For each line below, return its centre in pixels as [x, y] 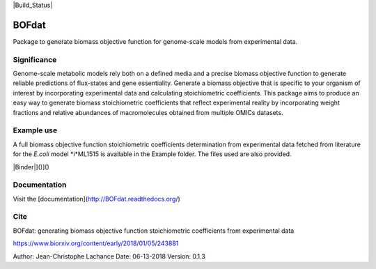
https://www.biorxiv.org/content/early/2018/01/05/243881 [96, 243]
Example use [35, 130]
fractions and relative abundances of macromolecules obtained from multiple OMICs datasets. [148, 112]
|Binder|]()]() [31, 167]
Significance [35, 59]
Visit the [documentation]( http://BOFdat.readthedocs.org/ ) [96, 199]
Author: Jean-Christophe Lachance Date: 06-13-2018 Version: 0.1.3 [109, 256]
